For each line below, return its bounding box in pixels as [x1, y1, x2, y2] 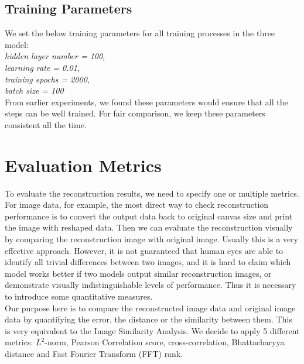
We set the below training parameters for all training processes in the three [5, 27, 275, 39]
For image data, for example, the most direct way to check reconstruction [5, 198, 269, 211]
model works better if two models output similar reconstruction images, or [5, 267, 272, 279]
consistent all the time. [5, 118, 87, 131]
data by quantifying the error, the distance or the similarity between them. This [5, 313, 292, 325]
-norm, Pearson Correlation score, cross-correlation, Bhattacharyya [45, 336, 285, 348]
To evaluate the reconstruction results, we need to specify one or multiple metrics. [5, 187, 299, 199]
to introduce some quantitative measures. [5, 290, 153, 303]
